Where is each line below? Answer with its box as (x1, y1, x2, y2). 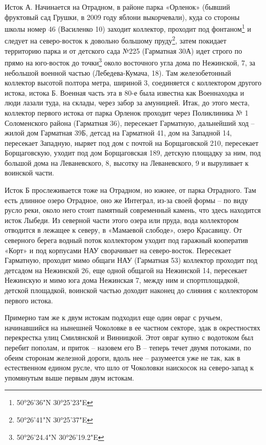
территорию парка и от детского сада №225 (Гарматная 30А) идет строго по (5, 45, 242, 56)
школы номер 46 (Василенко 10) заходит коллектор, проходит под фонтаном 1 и (5, 22, 251, 34)
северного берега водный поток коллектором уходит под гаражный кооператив (5, 235, 248, 246)
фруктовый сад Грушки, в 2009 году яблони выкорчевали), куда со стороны (5, 11, 240, 22)
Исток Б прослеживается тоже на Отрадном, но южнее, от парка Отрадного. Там (5, 185, 256, 195)
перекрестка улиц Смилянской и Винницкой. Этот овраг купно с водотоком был (5, 332, 254, 343)
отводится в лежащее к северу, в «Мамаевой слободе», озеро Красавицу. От (5, 225, 242, 235)
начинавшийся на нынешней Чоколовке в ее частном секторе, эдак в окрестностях (5, 322, 260, 332)
